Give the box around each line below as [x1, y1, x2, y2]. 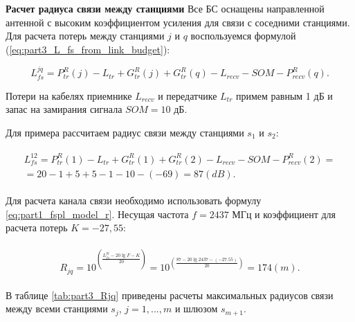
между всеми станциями [6, 301, 108, 316]
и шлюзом [174, 301, 218, 316]
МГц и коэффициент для [232, 206, 336, 221]
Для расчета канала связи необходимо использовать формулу [6, 193, 262, 207]
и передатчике [158, 88, 217, 102]
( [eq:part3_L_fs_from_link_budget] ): [6, 42, 170, 56]
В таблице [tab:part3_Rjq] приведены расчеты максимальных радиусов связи [6, 287, 334, 302]
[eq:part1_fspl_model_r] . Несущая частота [6, 206, 189, 221]
